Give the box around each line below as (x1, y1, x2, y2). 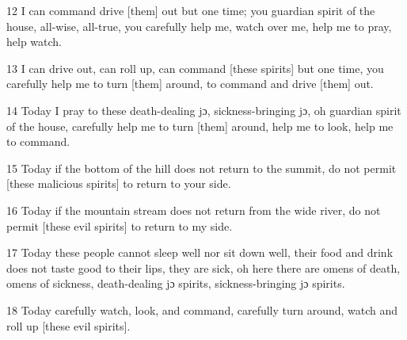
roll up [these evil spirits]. (6, 317, 131, 334)
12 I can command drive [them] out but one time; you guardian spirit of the (6, 2, 375, 18)
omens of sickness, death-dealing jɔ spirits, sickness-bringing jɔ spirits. (6, 275, 345, 292)
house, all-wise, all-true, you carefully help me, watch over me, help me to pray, (6, 17, 392, 34)
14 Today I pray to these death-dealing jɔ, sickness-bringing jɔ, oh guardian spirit (6, 101, 401, 118)
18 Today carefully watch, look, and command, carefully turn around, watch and (6, 301, 398, 318)
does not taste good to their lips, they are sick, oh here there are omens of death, (6, 259, 401, 276)
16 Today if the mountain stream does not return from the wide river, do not (6, 201, 381, 218)
